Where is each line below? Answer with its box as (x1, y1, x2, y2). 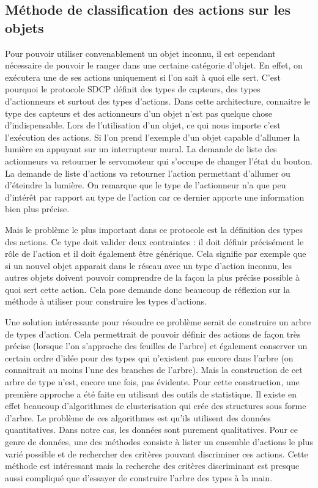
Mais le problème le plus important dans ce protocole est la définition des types (5, 223, 303, 235)
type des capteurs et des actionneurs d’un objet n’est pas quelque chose (5, 106, 272, 119)
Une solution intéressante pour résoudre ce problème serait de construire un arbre (5, 316, 311, 328)
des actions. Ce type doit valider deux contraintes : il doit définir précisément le (5, 235, 304, 248)
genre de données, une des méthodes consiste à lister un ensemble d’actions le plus (5, 435, 313, 448)
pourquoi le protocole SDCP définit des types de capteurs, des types (5, 83, 261, 95)
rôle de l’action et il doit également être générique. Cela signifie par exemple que (5, 247, 306, 260)
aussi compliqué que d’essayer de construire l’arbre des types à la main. (5, 471, 273, 484)
